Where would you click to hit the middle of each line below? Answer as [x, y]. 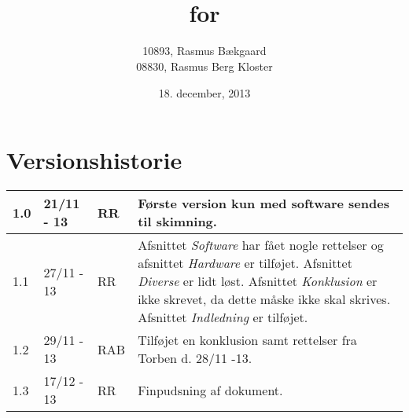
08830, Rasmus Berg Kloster [204, 66]
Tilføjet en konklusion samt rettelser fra [247, 340]
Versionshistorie [94, 160]
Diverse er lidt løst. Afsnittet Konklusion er [258, 281]
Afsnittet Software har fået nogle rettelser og [261, 245]
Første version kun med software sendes [263, 203]
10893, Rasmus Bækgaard [204, 51]
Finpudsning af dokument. [210, 390]
